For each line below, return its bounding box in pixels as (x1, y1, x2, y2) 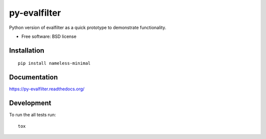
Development (9, 99, 52, 108)
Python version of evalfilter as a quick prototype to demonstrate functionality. (9, 25, 166, 30)
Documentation (9, 73, 58, 82)
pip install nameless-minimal (18, 60, 91, 66)
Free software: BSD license (21, 33, 76, 39)
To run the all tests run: (9, 112, 56, 118)
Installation (9, 46, 44, 55)
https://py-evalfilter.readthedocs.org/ (9, 86, 85, 92)
